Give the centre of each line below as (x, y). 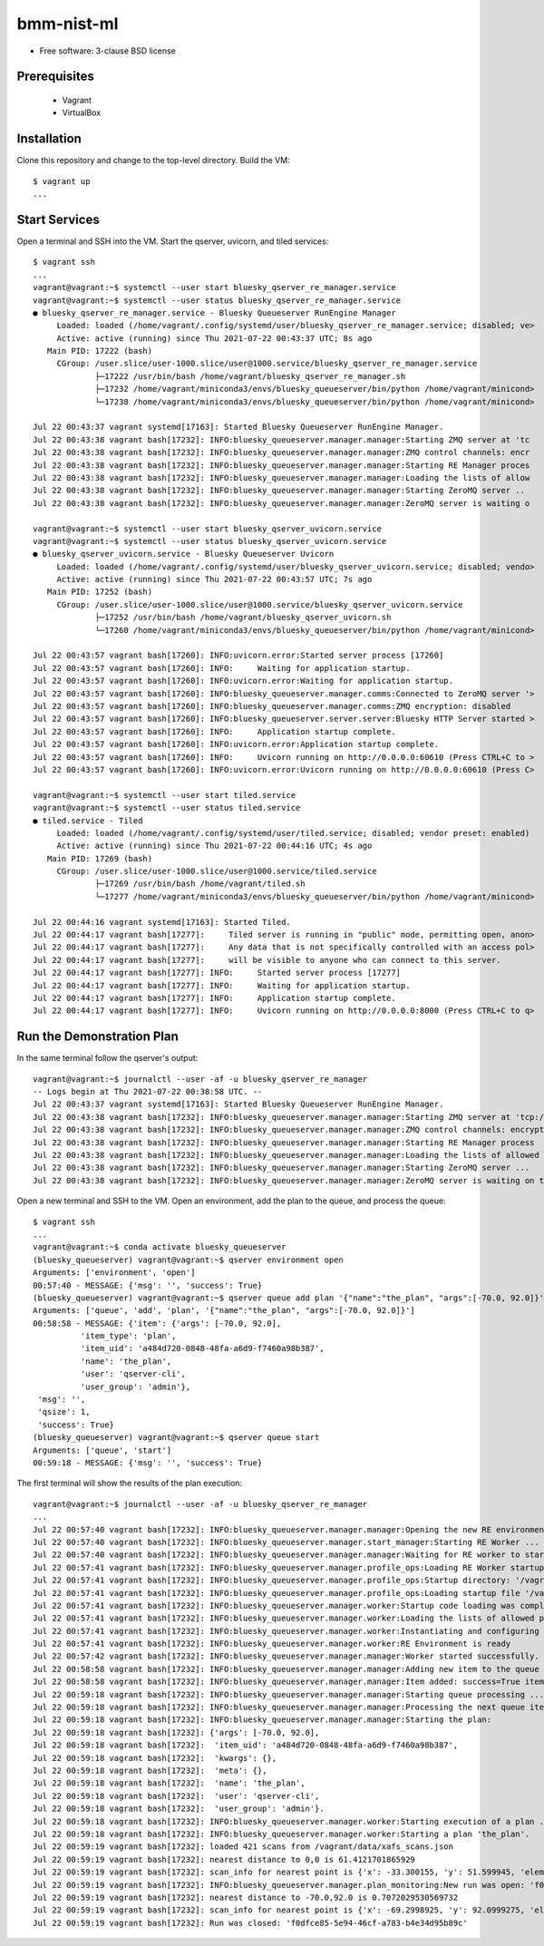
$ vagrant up (62, 181)
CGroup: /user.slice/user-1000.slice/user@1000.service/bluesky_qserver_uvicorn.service (260, 604)
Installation (49, 139)
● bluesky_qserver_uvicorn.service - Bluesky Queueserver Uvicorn (184, 554)
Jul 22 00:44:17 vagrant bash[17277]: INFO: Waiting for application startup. (222, 985)
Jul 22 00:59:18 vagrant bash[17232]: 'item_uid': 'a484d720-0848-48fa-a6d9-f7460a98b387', (246, 1745)
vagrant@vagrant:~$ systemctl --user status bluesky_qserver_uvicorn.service (210, 541)
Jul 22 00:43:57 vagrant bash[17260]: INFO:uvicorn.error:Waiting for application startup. (243, 681)
